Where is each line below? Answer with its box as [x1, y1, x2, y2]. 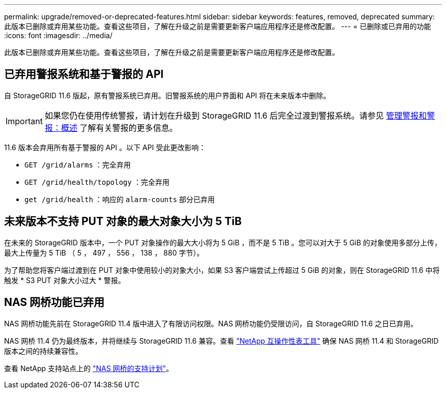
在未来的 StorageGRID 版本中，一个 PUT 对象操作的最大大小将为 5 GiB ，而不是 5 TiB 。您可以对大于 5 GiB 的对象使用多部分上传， [4, 238, 442, 247]
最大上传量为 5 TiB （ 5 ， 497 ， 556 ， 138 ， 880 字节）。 [4, 248, 204, 257]
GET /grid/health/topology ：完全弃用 [24, 177, 170, 186]
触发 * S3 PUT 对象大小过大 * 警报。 [4, 275, 125, 285]
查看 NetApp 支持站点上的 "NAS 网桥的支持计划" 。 [4, 363, 174, 373]
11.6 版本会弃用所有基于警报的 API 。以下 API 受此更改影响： [4, 143, 206, 152]
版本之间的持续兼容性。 [4, 346, 82, 355]
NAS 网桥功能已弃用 [4, 296, 105, 309]
